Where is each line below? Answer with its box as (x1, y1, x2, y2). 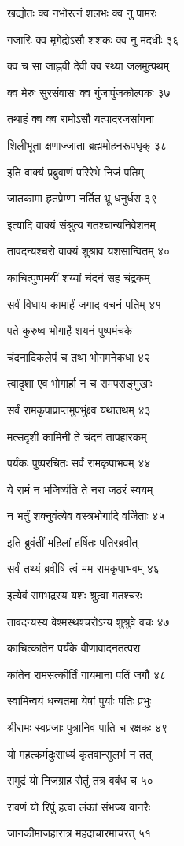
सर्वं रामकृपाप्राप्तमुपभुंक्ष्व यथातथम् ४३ (7, 401, 151, 417)
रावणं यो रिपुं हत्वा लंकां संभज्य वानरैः (7, 798, 150, 814)
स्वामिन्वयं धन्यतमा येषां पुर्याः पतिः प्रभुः (7, 692, 152, 709)
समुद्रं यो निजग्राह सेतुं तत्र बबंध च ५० (7, 772, 153, 788)
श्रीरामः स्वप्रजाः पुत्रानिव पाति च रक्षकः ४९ (7, 719, 167, 736)
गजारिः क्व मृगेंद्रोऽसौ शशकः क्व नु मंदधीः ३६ (7, 31, 179, 47)
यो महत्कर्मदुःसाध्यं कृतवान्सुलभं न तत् (7, 745, 152, 762)
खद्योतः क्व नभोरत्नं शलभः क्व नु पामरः (7, 5, 157, 20)
